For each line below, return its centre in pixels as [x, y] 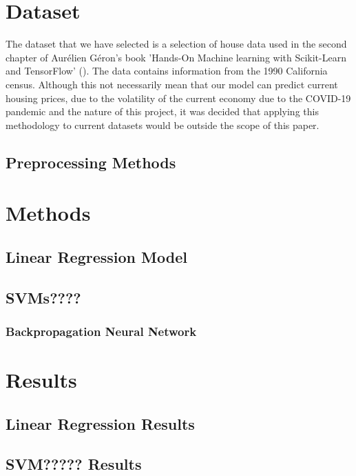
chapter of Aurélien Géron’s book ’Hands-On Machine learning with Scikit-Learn [176, 57]
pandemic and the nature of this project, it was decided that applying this [162, 111]
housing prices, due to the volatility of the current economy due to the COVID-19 [178, 98]
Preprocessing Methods [91, 162]
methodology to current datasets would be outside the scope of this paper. [163, 125]
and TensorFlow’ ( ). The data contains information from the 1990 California [167, 71]
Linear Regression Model [96, 256]
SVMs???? [43, 297]
